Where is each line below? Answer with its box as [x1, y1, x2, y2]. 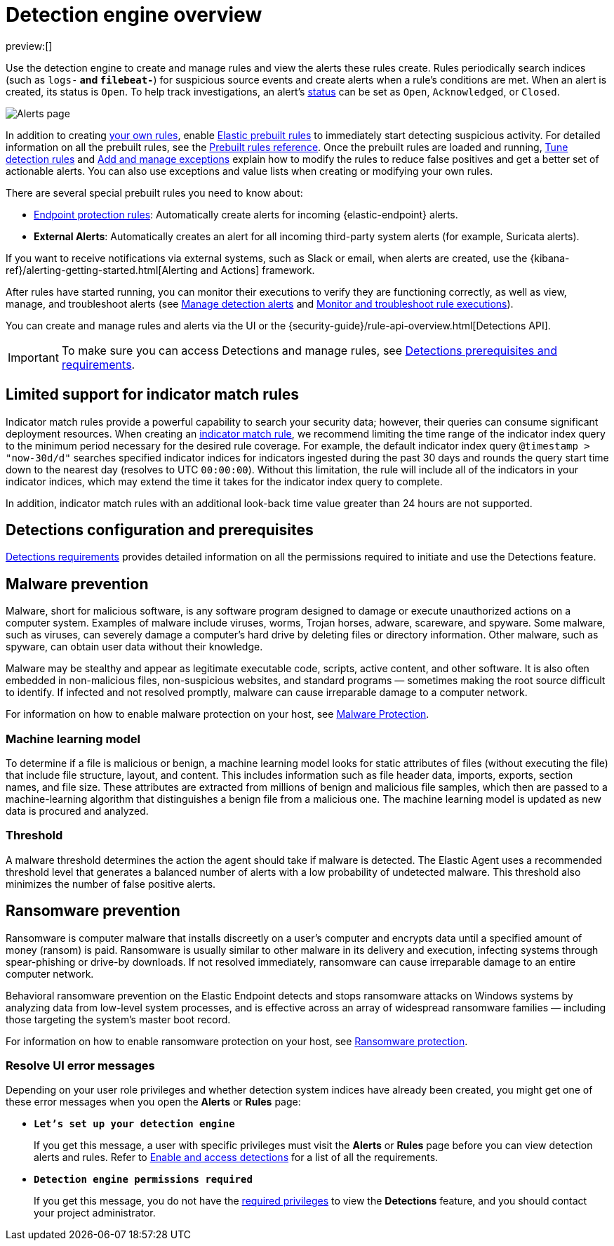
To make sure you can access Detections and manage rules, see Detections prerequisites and [61, 343, 558, 358]
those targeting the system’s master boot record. [6, 1013, 231, 1025]
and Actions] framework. [200, 263, 315, 276]
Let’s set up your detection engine [34, 1118, 235, 1130]
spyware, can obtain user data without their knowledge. [6, 641, 263, 653]
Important [8, 350, 59, 365]
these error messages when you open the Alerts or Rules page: [6, 1096, 301, 1108]
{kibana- [530, 251, 570, 264]
